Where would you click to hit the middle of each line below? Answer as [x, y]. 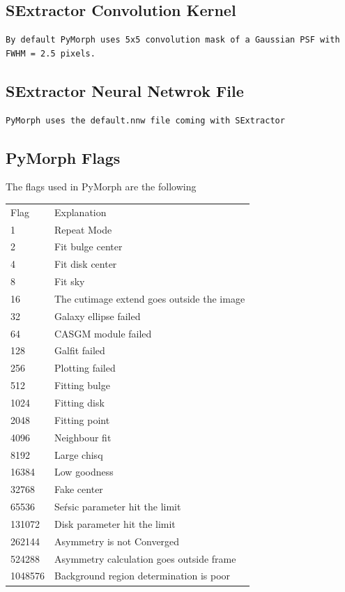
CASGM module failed [103, 333]
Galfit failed [80, 350]
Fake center [79, 489]
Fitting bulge [82, 385]
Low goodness [84, 472]
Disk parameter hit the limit [115, 523]
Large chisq [79, 454]
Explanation [80, 212]
